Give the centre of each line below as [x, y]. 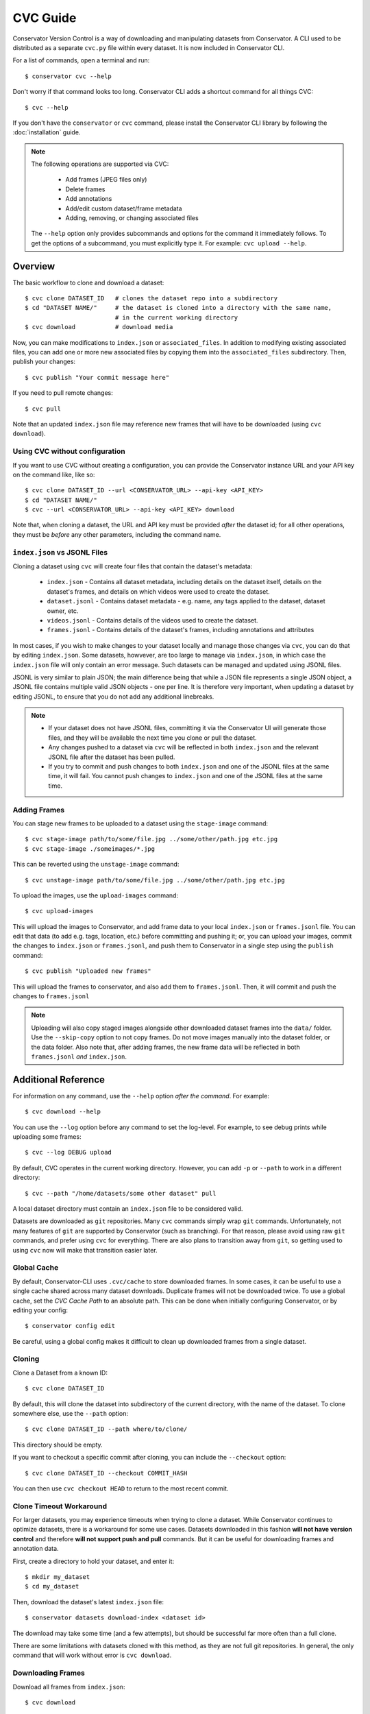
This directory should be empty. [58, 1445]
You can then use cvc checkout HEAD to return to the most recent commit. [121, 1488]
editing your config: [40, 1310]
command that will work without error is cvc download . [92, 1655]
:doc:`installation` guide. [47, 132]
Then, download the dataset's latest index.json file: [88, 1602]
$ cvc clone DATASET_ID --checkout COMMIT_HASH [106, 1473]
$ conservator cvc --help [69, 76]
